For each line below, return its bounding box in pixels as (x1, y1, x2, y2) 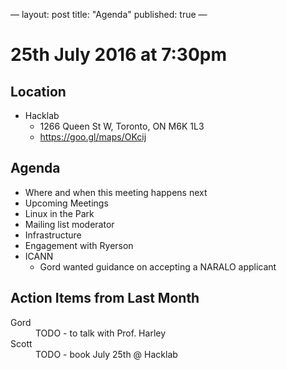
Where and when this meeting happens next (24, 186, 208, 198)
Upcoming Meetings (24, 197, 109, 209)
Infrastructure (24, 229, 82, 241)
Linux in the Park (24, 207, 95, 219)
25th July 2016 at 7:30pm (10, 44, 227, 66)
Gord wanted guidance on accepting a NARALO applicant (39, 260, 277, 273)
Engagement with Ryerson (24, 239, 134, 251)
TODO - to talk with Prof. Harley (35, 327, 167, 339)
